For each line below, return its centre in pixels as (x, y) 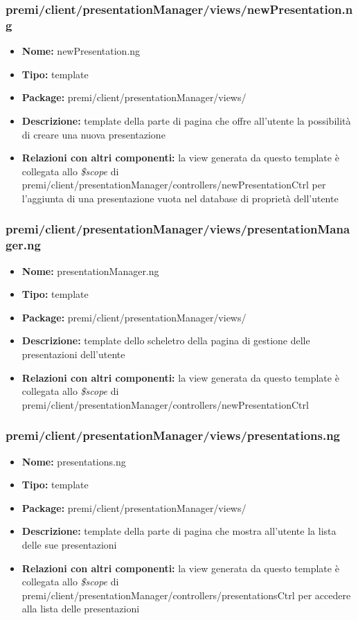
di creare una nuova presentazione (93, 134)
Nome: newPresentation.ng (81, 51)
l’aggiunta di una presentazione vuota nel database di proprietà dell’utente (180, 198)
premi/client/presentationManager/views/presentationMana (178, 229)
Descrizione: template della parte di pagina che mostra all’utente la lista (179, 531)
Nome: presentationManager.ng (90, 271)
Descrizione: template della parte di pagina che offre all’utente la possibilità (186, 120)
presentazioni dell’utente (73, 354)
